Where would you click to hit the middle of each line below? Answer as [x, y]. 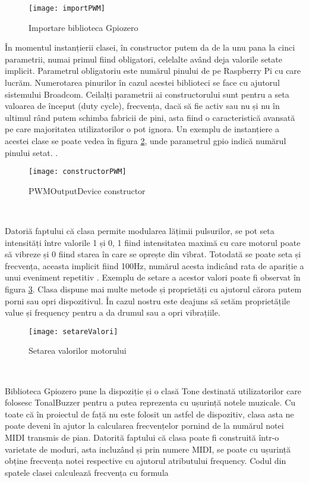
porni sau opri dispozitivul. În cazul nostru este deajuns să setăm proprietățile [147, 300]
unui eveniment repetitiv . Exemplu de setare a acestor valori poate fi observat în [153, 277]
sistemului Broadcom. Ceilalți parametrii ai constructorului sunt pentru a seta [147, 94]
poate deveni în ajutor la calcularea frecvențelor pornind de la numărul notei [144, 426]
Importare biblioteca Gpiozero [83, 27]
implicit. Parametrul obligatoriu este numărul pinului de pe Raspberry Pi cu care [153, 71]
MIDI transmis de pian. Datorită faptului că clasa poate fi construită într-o [142, 437]
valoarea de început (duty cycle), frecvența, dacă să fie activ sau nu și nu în [142, 106]
